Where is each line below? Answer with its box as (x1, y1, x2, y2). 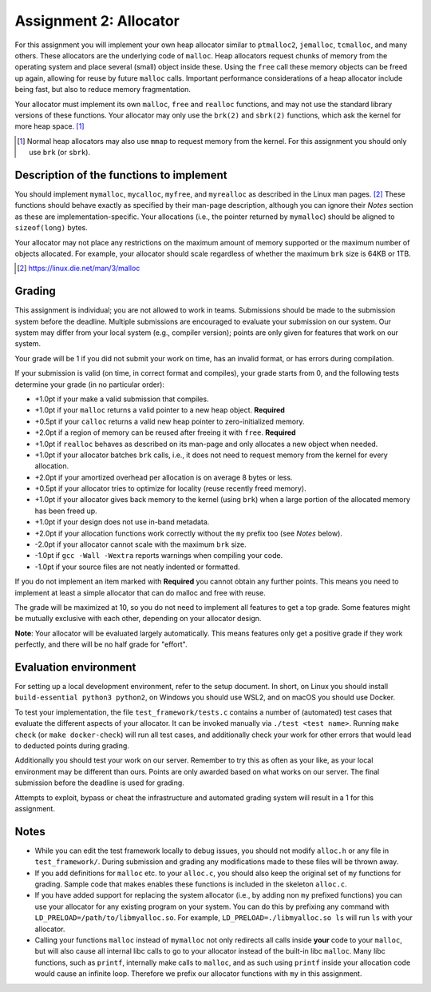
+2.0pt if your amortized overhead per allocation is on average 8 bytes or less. (34, 472, 293, 482)
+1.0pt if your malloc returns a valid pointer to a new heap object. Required (34, 405, 285, 415)
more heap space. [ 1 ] (14, 122, 85, 131)
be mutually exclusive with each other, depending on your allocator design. (14, 614, 262, 623)
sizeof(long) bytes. (14, 223, 88, 233)
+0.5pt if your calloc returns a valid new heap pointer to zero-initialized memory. (34, 416, 305, 426)
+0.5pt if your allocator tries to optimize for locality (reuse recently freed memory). (34, 484, 306, 493)
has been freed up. (34, 506, 97, 516)
